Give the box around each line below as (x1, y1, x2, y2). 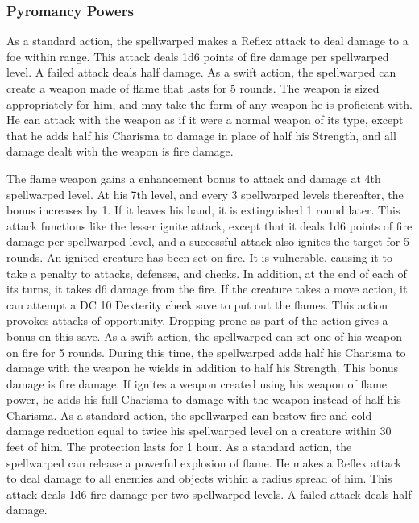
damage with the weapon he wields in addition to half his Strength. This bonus (6, 359, 399, 376)
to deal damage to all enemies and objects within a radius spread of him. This (6, 470, 392, 487)
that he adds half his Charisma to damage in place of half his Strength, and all (6, 127, 396, 143)
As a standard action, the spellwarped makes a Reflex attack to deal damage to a (6, 32, 409, 49)
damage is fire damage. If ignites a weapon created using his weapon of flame (6, 375, 388, 392)
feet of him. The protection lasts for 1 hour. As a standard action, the (6, 438, 352, 455)
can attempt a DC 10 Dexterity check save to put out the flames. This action (6, 296, 388, 313)
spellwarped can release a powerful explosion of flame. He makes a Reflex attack (6, 454, 402, 471)
